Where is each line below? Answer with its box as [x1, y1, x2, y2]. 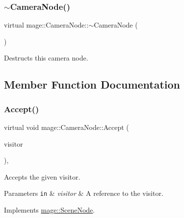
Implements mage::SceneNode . [4, 205, 95, 215]
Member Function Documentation [4, 77, 181, 92]
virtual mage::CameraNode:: [4, 20, 89, 30]
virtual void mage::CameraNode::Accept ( [4, 122, 129, 132]
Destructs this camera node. [4, 53, 88, 63]
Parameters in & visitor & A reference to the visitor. [4, 188, 163, 198]
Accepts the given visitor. [4, 171, 80, 182]
